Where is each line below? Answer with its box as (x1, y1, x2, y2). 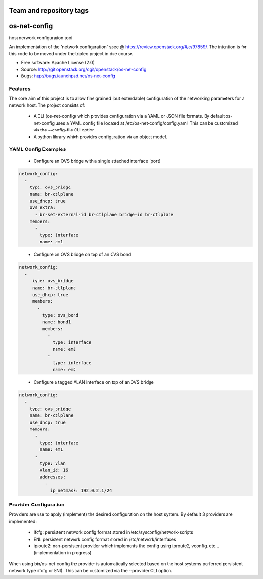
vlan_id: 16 (39, 467, 68, 473)
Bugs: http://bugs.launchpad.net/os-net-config (21, 73, 115, 79)
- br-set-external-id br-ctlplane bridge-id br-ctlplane (35, 212, 174, 217)
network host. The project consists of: (9, 102, 86, 108)
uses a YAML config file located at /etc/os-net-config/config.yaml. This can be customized (55, 120, 238, 126)
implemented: (9, 518, 37, 524)
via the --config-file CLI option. (33, 127, 96, 133)
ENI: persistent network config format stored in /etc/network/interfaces (33, 536, 176, 542)
